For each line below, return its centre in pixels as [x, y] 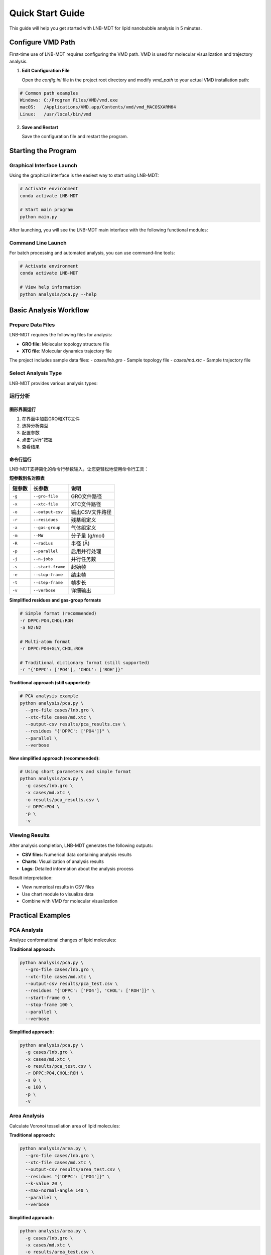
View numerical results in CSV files [58, 887]
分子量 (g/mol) [88, 536]
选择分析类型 [35, 425]
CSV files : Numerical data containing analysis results [77, 854]
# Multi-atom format [45, 642]
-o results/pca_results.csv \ [62, 800]
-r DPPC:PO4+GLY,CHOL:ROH [52, 649]
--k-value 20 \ [44, 1184]
